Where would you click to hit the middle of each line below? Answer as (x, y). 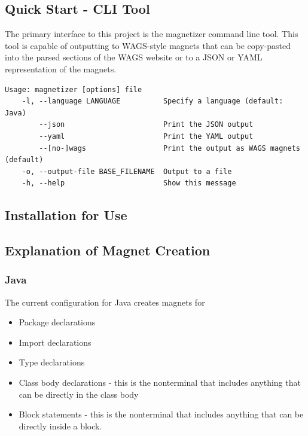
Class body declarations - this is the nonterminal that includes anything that (160, 382)
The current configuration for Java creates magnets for (105, 302)
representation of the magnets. (61, 68)
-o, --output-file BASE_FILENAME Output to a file (127, 171)
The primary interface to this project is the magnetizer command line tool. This (152, 34)
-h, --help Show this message (129, 183)
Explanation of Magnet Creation (108, 250)
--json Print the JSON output (146, 125)
